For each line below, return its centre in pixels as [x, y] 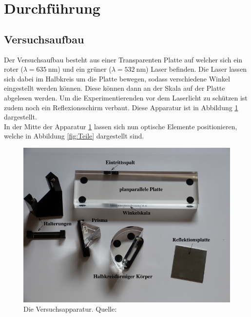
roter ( [14, 69]
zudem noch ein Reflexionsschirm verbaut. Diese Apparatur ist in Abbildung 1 [121, 107]
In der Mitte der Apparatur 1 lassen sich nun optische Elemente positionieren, [121, 126]
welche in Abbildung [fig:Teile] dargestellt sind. [74, 136]
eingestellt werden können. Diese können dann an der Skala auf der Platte [115, 88]
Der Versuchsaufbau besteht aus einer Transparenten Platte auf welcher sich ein [123, 59]
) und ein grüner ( [85, 69]
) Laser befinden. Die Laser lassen [196, 69]
